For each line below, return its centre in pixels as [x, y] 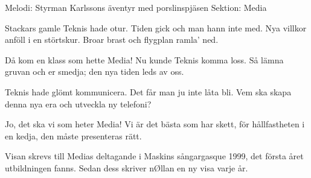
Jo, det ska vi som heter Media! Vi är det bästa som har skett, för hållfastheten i [155, 124]
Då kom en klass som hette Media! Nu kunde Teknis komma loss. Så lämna [144, 59]
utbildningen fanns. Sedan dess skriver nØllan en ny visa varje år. [127, 167]
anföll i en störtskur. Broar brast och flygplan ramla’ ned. [112, 40]
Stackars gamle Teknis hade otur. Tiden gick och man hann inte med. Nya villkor [156, 27]
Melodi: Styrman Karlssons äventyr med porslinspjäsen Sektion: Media [136, 7]
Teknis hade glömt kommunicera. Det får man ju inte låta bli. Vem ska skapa [148, 91]
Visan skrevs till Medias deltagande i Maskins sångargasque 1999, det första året [154, 156]
